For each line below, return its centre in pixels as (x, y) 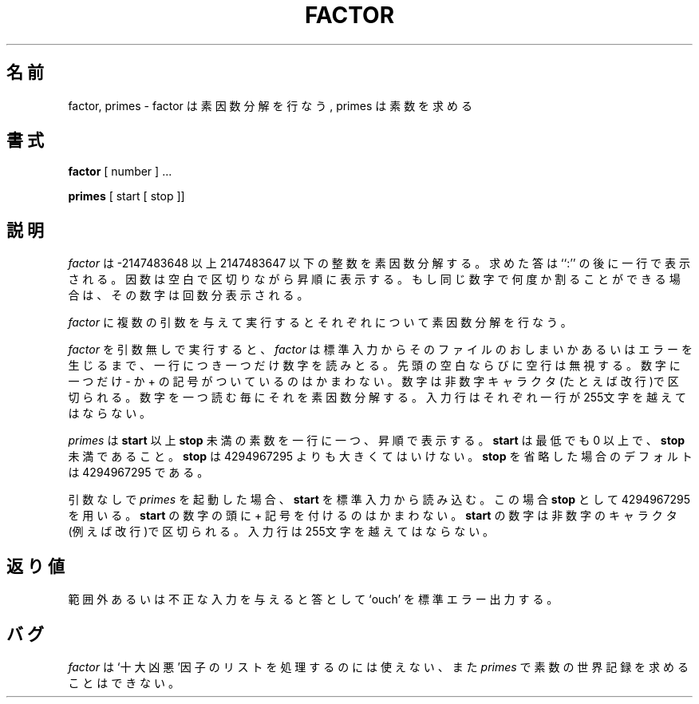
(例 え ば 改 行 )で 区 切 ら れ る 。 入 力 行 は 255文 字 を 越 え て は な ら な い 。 (281, 532)
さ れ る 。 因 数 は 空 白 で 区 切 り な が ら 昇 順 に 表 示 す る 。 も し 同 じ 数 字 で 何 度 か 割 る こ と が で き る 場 (374, 279)
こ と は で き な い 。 (124, 682)
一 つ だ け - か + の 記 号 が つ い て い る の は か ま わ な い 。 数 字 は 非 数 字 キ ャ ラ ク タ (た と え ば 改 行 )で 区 (373, 382)
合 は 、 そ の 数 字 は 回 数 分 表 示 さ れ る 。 (188, 295)
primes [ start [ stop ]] (126, 196)
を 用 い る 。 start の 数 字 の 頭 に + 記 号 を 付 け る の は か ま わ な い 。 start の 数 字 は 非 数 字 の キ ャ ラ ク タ (373, 516)
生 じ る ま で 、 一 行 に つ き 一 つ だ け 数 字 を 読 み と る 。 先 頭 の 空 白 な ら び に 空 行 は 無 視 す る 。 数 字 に (374, 366)
